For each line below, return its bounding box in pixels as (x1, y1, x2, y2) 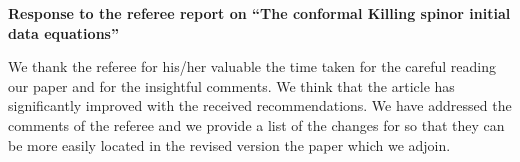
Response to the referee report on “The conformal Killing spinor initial (8, 3, 511, 23)
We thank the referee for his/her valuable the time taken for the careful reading (8, 56, 497, 77)
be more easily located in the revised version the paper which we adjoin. (8, 134, 451, 155)
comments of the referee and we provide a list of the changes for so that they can (8, 114, 505, 135)
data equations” (8, 22, 119, 43)
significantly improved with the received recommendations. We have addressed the (8, 95, 512, 116)
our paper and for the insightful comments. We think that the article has (8, 75, 455, 96)
